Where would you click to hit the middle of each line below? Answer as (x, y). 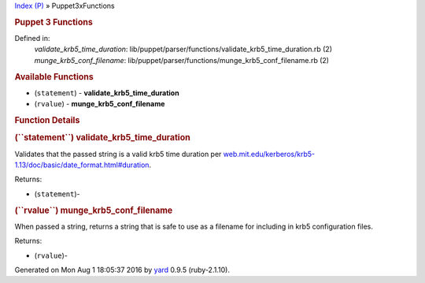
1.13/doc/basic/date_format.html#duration (82, 165)
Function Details (47, 121)
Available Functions (54, 76)
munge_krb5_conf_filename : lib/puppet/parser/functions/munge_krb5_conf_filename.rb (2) (182, 60)
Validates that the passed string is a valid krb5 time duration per (118, 154)
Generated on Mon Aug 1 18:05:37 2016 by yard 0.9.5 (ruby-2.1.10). (122, 270)
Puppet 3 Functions (54, 22)
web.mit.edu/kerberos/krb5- (269, 154)
